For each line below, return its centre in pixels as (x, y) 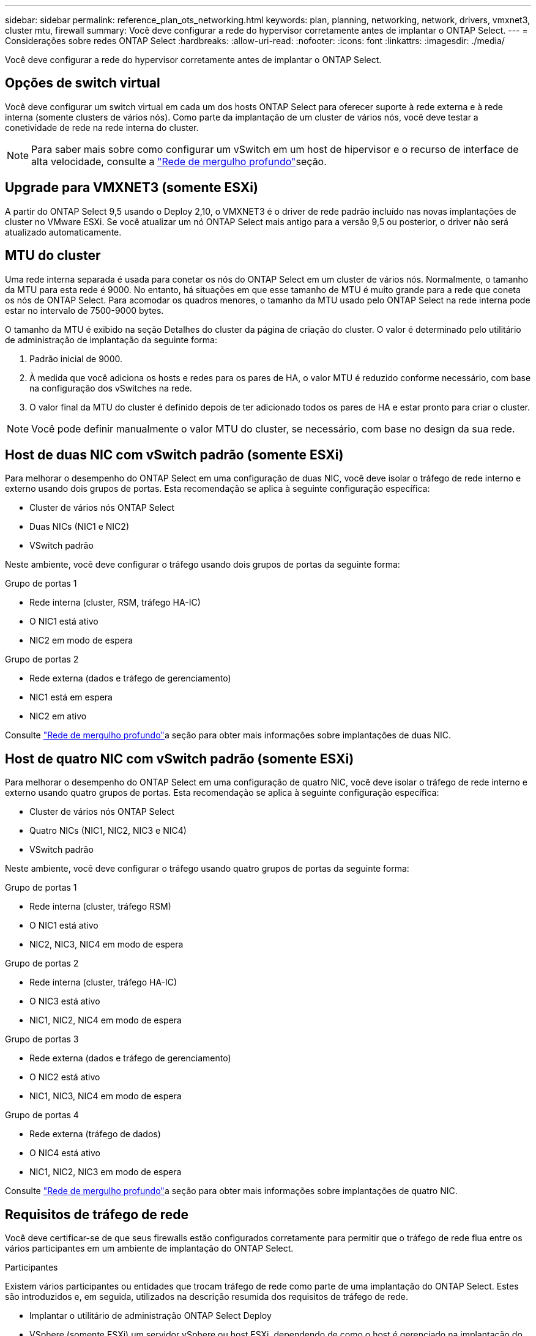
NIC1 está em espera (71, 697)
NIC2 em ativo (58, 716)
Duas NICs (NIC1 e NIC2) (79, 527)
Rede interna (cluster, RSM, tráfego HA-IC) (115, 603)
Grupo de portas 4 (42, 1115)
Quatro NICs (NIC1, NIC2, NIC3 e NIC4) (108, 831)
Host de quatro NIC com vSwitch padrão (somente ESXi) (180, 759)
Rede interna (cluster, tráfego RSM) (100, 907)
